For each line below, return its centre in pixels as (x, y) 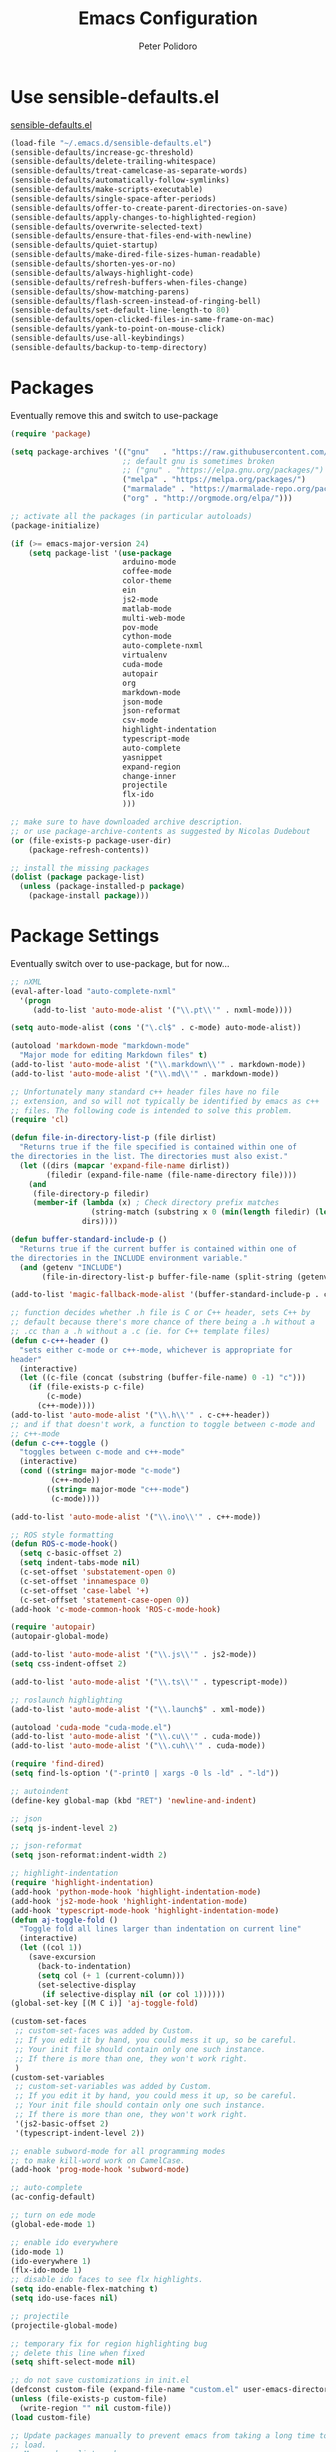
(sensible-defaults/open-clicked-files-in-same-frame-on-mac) (142, 320)
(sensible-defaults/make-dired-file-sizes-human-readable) (136, 255)
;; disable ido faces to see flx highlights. (106, 2280)
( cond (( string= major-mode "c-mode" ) (100, 1471)
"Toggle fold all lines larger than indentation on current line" (160, 1929)
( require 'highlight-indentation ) (82, 1883)
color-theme (146, 581)
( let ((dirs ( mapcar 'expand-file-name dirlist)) (124, 1165)
